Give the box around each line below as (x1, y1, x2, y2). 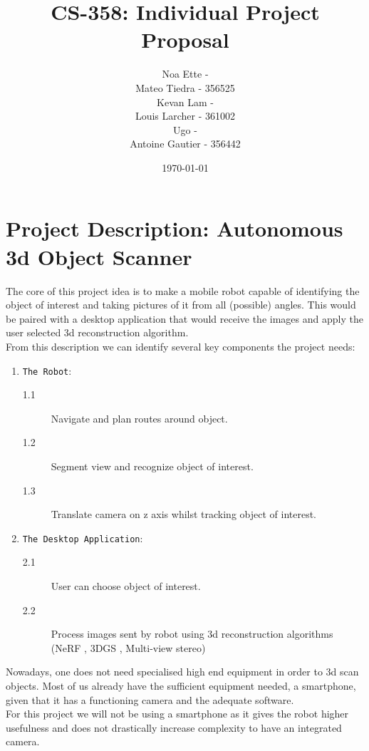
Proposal (141, 25, 229, 54)
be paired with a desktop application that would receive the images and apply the (6, 311, 363, 326)
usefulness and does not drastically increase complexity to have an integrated (6, 720, 342, 735)
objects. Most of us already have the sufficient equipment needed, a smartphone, (6, 678, 356, 693)
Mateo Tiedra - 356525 (135, 80, 235, 95)
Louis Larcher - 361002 (135, 108, 236, 123)
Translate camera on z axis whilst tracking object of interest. (51, 507, 317, 522)
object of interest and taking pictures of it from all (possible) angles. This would (6, 297, 356, 312)
